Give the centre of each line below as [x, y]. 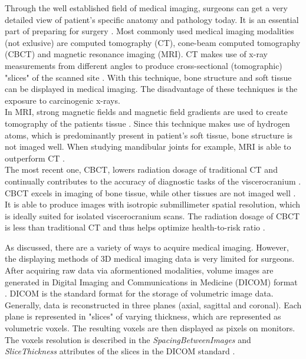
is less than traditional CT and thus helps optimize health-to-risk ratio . [135, 227]
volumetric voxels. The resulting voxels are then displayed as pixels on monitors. [150, 328]
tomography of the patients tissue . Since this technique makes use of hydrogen [147, 123]
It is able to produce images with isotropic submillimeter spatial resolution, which [153, 204]
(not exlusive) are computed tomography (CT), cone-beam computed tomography [153, 42]
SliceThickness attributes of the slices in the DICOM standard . [120, 351]
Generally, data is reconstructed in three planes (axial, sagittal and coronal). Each [153, 304]
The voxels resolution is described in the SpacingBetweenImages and [128, 339]
